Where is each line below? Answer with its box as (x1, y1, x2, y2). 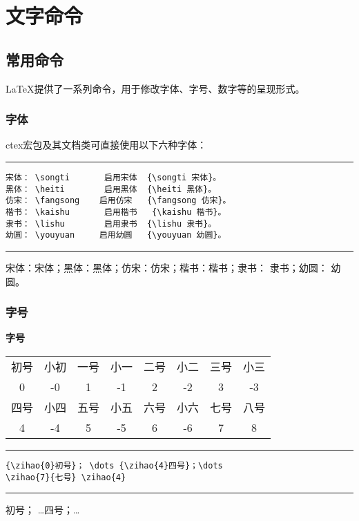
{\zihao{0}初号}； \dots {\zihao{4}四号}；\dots (6, 460, 223, 471)
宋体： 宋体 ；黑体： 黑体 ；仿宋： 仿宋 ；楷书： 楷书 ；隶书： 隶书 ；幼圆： (6, 260, 328, 274)
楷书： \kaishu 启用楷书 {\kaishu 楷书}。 (6, 207, 226, 217)
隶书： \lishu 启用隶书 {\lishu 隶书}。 (6, 218, 217, 229)
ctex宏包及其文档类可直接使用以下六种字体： (6, 138, 207, 152)
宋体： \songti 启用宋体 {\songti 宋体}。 (6, 172, 222, 182)
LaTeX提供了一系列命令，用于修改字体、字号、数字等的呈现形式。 (6, 81, 305, 95)
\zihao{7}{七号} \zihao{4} (6, 472, 126, 482)
